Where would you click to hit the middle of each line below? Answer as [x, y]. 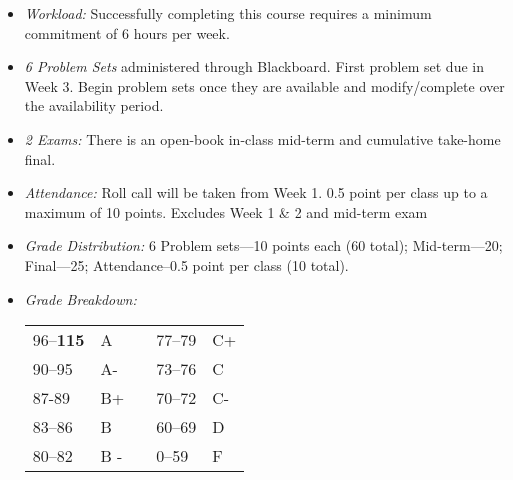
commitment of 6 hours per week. [127, 32]
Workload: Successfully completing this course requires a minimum [228, 13]
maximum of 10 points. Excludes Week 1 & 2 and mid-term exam [226, 211]
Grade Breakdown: [80, 298]
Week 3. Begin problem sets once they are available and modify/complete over [264, 85]
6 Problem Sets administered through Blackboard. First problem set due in [254, 66]
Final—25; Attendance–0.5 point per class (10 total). [186, 264]
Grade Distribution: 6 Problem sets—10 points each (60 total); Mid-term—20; [263, 245]
